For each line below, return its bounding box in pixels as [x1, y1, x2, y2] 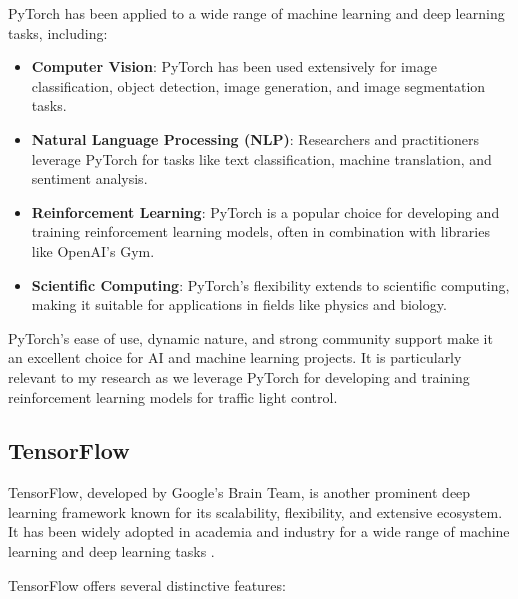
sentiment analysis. [31, 168, 148, 189]
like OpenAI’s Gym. [31, 240, 155, 261]
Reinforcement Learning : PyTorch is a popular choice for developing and [31, 201, 500, 222]
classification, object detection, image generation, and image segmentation [31, 75, 486, 96]
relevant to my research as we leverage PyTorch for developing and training [8, 366, 470, 387]
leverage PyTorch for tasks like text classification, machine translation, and [31, 148, 492, 169]
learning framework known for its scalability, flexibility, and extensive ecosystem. [8, 501, 503, 522]
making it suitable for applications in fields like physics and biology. [31, 294, 447, 315]
